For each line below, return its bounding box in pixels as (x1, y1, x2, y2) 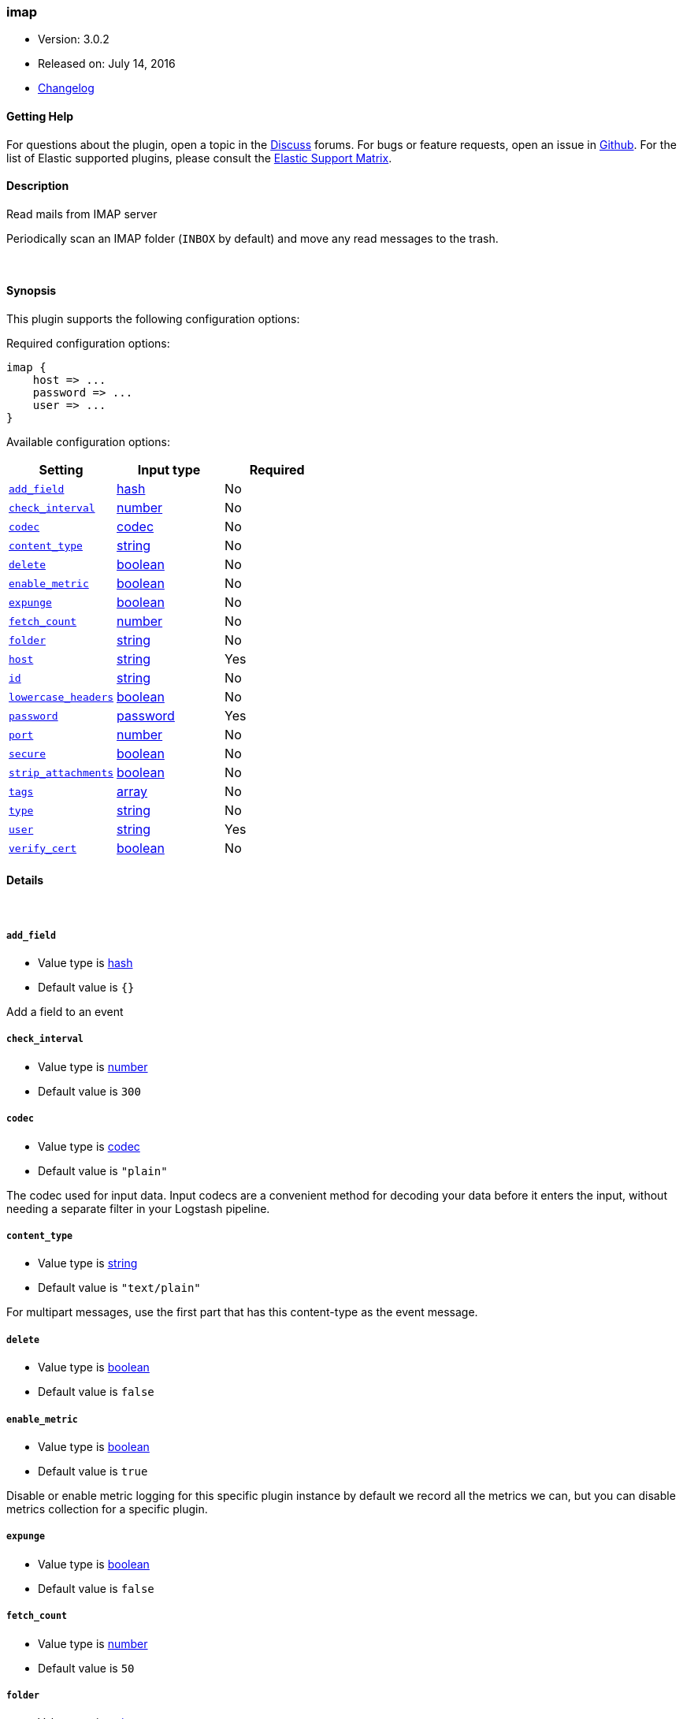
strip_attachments (9, 766, 114, 779)
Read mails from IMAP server (6, 207, 158, 221)
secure (9, 747, 46, 760)
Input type (137, 462, 201, 478)
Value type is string (38, 1256, 138, 1271)
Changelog (38, 81, 95, 95)
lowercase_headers (9, 690, 114, 703)
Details (6, 873, 44, 887)
